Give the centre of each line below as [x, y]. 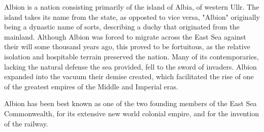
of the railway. [26, 123]
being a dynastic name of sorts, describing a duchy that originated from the [122, 27]
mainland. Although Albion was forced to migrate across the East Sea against [125, 36]
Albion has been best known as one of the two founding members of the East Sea [130, 103]
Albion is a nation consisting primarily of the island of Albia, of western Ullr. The [132, 7]
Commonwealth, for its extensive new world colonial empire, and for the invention [131, 113]
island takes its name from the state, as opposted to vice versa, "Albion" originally [132, 16]
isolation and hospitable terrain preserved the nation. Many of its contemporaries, [131, 56]
